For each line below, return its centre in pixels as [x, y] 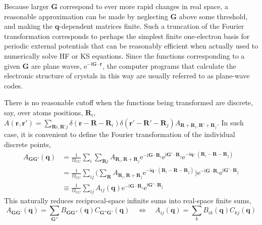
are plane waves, [56, 65]
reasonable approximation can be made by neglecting [86, 16]
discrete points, [28, 144]
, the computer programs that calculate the [169, 65]
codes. [14, 85]
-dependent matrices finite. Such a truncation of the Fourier [152, 26]
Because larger [27, 6]
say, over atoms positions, [44, 112]
